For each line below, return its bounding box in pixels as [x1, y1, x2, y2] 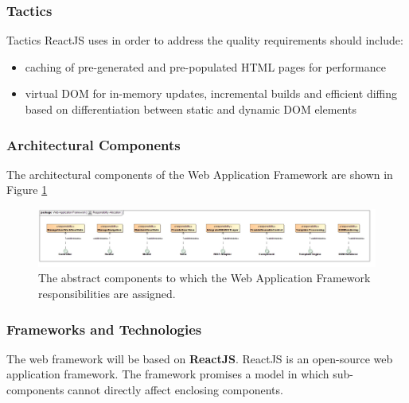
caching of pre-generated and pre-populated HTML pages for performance [25, 58, 386, 75]
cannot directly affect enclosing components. [68, 382, 283, 398]
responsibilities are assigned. [38, 285, 176, 302]
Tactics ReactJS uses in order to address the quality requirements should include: [6, 32, 403, 48]
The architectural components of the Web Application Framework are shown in [6, 165, 393, 182]
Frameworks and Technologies [6, 319, 202, 339]
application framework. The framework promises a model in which [6, 366, 329, 382]
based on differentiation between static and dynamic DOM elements [25, 101, 356, 117]
